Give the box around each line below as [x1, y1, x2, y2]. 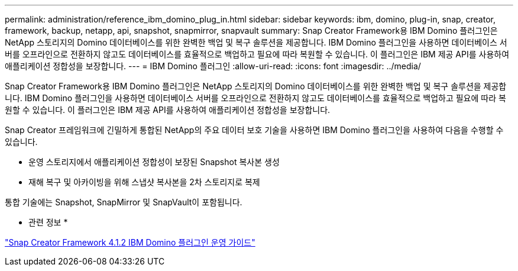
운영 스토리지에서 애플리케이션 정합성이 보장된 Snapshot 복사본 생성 [28, 157, 280, 167]
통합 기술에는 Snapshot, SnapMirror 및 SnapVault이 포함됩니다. [5, 197, 242, 207]
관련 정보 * [28, 217, 68, 227]
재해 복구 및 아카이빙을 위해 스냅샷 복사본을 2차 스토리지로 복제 [28, 177, 260, 187]
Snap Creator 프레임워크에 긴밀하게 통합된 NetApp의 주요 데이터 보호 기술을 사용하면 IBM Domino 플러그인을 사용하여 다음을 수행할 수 [5, 125, 504, 135]
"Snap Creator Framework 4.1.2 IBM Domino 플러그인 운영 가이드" [5, 237, 255, 247]
